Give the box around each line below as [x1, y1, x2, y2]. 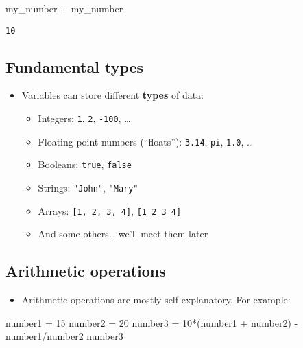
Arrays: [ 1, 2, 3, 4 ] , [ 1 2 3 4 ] [38, 203, 182, 218]
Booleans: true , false [38, 157, 132, 172]
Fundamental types [5, 56, 144, 77]
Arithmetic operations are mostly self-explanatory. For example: [21, 292, 291, 307]
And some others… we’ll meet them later [38, 227, 208, 241]
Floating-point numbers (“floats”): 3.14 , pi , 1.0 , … [38, 134, 254, 148]
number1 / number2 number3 [5, 329, 123, 343]
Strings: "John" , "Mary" [38, 181, 138, 195]
